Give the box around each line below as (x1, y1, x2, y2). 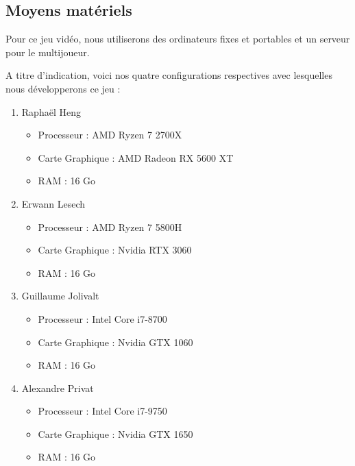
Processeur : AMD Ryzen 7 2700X (38, 127, 182, 142)
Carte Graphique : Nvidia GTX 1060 (38, 334, 193, 349)
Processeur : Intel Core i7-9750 (38, 404, 167, 418)
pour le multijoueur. (5, 45, 90, 59)
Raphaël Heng (21, 104, 81, 119)
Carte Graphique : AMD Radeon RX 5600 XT (38, 150, 234, 164)
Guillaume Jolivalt (21, 289, 99, 303)
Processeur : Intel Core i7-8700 (38, 311, 167, 326)
